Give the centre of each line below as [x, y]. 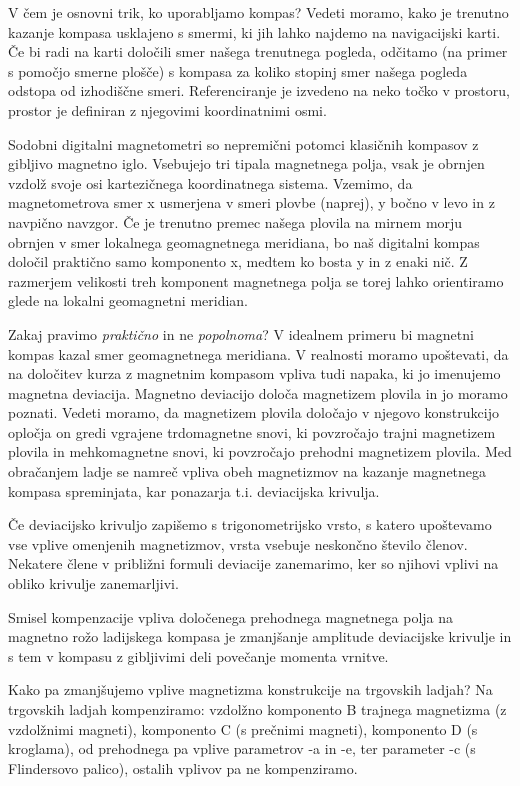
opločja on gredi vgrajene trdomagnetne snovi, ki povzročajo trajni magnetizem [252, 431]
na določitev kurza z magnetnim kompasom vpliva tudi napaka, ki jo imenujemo [254, 373]
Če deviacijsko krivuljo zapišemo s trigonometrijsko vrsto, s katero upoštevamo [250, 524]
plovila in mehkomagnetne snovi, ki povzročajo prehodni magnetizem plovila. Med [260, 451]
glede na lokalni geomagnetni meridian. [128, 300]
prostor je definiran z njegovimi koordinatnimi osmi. [167, 109]
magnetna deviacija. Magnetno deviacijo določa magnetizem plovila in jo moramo [258, 392]
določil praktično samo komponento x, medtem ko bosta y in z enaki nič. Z [238, 261]
